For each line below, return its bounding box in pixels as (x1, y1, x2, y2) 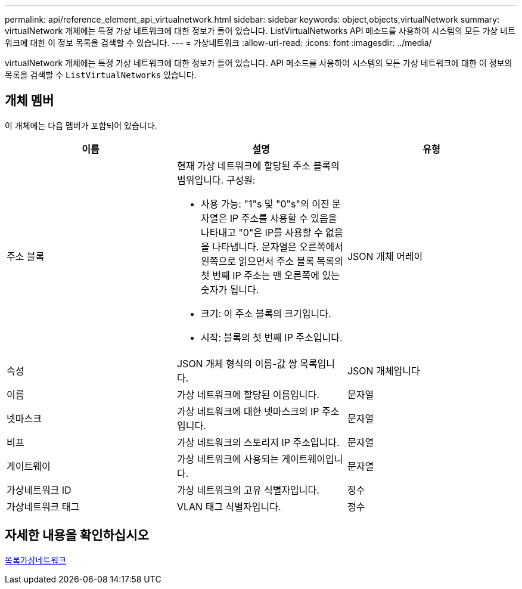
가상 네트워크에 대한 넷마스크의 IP (176, 405, 319, 417)
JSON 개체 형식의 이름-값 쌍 (176, 357, 297, 370)
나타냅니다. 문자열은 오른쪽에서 (212, 240, 343, 253)
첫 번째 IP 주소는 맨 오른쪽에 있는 (200, 269, 340, 281)
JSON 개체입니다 (347, 364, 420, 377)
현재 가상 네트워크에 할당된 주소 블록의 (176, 159, 340, 172)
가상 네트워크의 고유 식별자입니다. (176, 483, 319, 496)
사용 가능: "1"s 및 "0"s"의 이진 (200, 197, 330, 210)
